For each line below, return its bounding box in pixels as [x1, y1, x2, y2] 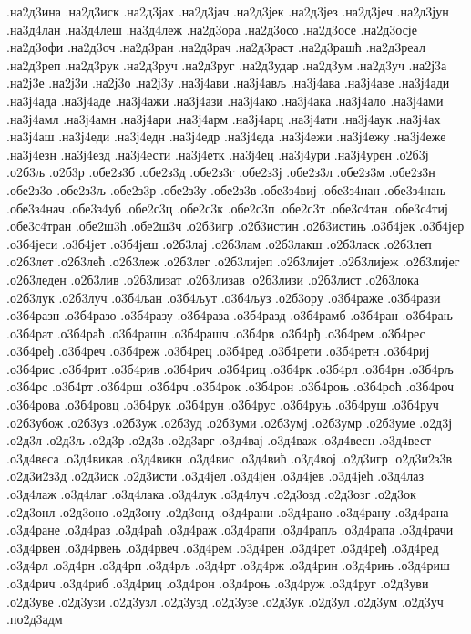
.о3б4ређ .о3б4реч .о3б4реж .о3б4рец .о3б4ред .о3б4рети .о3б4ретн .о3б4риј [6, 341, 430, 360]
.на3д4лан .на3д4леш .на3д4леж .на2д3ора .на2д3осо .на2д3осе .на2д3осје [6, 19, 417, 38]
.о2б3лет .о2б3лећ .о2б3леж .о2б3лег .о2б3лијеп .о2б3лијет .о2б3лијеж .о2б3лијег [6, 252, 460, 271]
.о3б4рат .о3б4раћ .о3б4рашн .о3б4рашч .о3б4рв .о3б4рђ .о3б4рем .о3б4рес [6, 323, 425, 342]
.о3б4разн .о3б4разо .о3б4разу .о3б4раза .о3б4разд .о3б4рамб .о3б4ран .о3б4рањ [6, 306, 453, 325]
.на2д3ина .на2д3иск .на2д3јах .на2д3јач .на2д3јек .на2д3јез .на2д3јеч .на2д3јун [6, 2, 449, 20]
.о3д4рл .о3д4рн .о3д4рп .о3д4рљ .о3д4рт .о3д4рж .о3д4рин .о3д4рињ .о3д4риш [6, 556, 450, 575]
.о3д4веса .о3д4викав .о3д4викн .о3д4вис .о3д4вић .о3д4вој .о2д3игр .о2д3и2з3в [6, 448, 453, 467]
